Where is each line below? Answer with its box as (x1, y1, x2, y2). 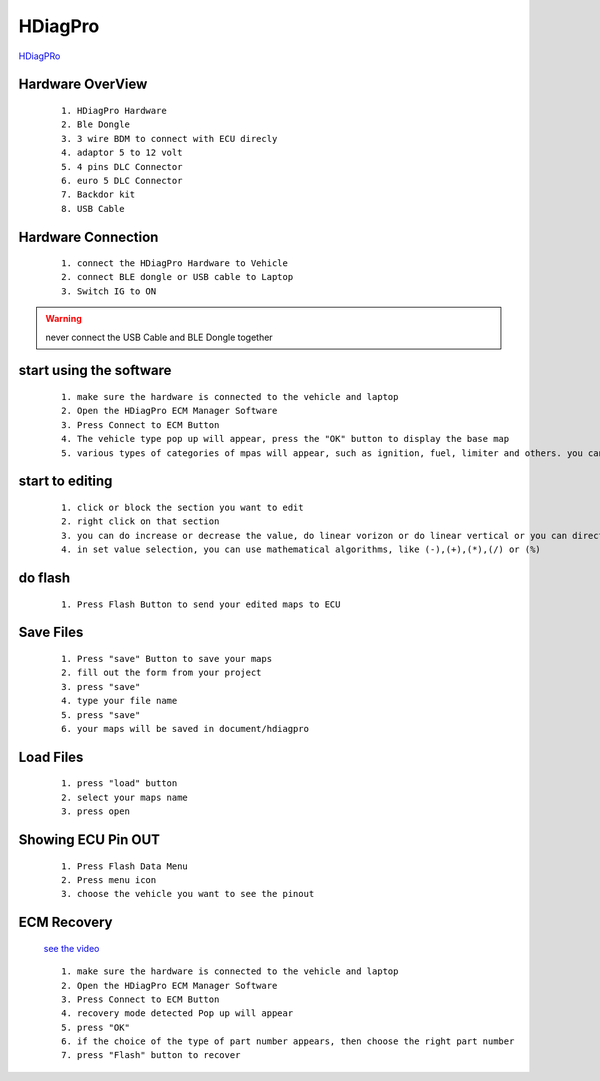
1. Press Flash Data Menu (61, 860, 189, 872)
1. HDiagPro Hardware (61, 105, 167, 116)
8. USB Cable (61, 203, 125, 214)
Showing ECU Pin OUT (18, 831, 160, 848)
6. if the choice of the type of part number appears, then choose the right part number (61, 1036, 515, 1047)
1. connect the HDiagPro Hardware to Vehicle (61, 258, 289, 269)
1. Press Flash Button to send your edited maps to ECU (61, 598, 341, 610)
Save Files (18, 624, 84, 641)
